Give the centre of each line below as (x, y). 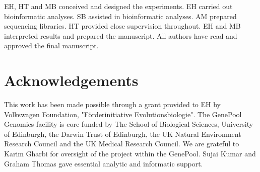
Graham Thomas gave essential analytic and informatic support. (104, 163)
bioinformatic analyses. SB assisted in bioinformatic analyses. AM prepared (120, 16)
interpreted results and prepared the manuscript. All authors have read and (121, 35)
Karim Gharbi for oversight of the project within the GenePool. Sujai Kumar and (130, 154)
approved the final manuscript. (51, 46)
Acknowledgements (71, 80)
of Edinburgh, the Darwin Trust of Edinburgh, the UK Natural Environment (123, 134)
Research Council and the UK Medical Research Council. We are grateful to (122, 144)
